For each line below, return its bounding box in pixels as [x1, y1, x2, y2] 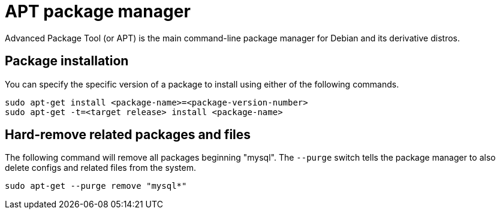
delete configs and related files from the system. [5, 162, 196, 173]
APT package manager [5, 1, 191, 22]
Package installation [5, 53, 129, 69]
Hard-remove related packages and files [5, 127, 251, 143]
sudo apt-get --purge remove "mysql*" [5, 181, 187, 191]
